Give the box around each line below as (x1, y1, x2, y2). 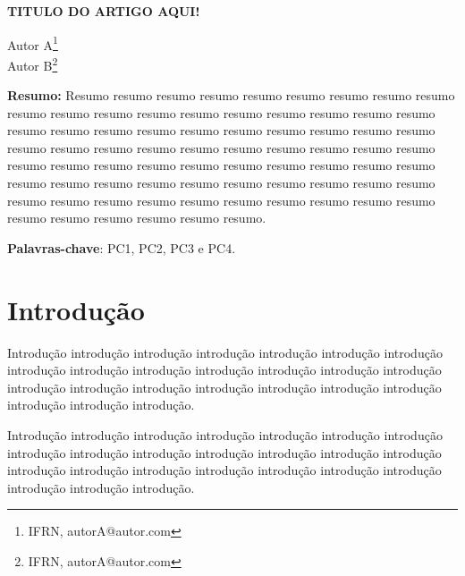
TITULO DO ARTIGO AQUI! (7, 2, 200, 20)
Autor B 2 (7, 53, 58, 74)
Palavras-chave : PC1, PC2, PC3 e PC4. (7, 238, 236, 257)
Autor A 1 (7, 32, 58, 54)
